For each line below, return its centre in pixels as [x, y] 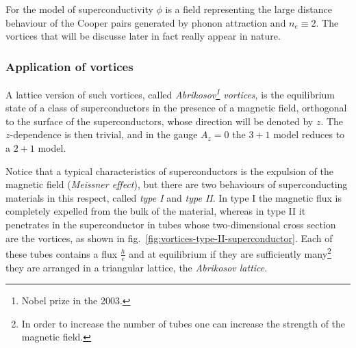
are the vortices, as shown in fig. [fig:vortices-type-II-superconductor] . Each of [169, 238]
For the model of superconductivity [79, 9]
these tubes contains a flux [62, 253]
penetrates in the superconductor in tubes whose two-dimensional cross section [171, 224]
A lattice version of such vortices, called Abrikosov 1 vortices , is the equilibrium [170, 93]
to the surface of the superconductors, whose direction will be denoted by [160, 121]
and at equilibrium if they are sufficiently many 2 [230, 253]
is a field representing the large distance [249, 9]
